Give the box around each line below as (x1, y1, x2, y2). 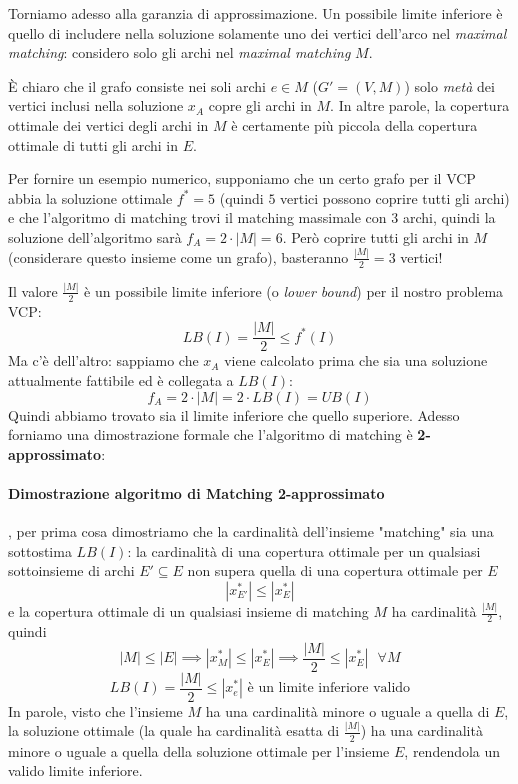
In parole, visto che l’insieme (8, 700, 183, 721)
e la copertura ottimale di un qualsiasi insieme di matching (8, 601, 369, 622)
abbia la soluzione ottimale (8, 187, 173, 208)
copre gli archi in (208, 95, 312, 116)
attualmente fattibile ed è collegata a (8, 370, 234, 391)
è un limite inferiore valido (247, 681, 411, 696)
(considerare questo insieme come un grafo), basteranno (8, 246, 349, 267)
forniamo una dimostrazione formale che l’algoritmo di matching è (8, 424, 413, 445)
